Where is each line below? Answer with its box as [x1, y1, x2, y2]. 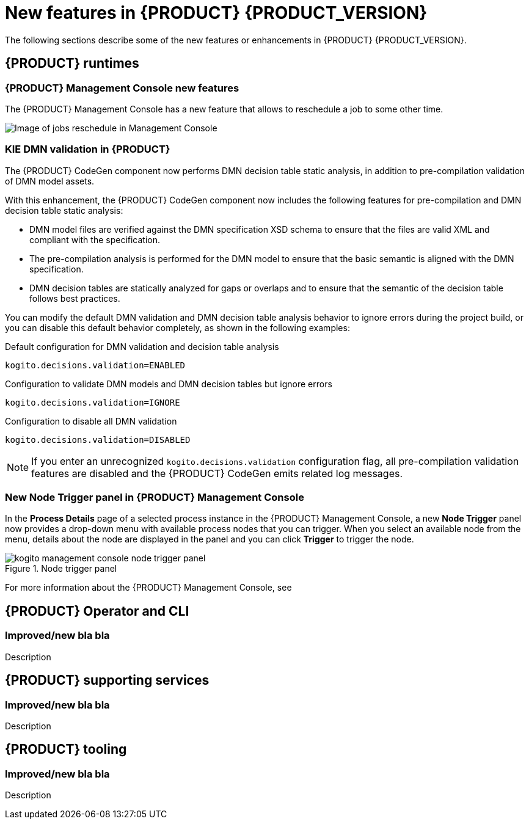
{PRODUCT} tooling [5, 742, 127, 757]
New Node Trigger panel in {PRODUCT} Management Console [5, 491, 304, 504]
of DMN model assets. [5, 175, 95, 186]
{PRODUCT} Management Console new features [5, 81, 239, 94]
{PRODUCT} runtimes [5, 56, 139, 71]
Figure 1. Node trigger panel [5, 563, 117, 574]
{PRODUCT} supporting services [5, 673, 210, 688]
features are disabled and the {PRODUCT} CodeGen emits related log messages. [31, 467, 403, 479]
